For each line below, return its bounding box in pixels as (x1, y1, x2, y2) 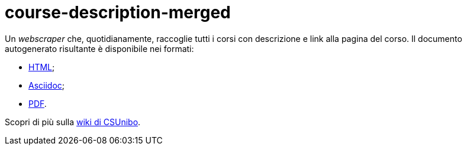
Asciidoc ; (28, 80, 65, 90)
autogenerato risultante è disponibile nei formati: (5, 43, 194, 54)
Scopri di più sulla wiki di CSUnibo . (5, 116, 141, 127)
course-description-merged (5, 2, 231, 22)
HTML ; (28, 61, 55, 72)
